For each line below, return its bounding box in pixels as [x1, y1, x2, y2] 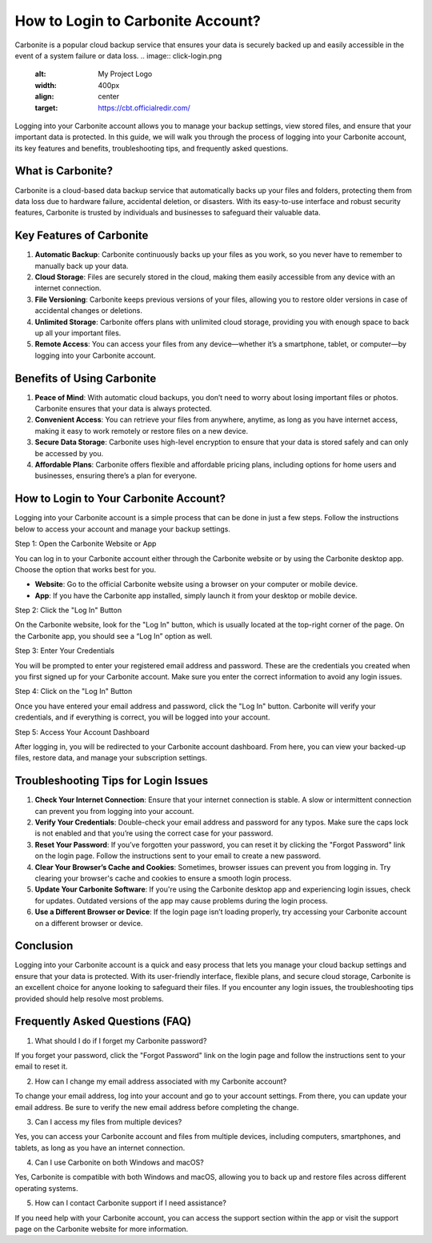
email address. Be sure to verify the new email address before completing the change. [14, 1102, 299, 1112]
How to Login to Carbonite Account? [14, 12, 262, 30]
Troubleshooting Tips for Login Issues [14, 774, 209, 788]
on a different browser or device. [34, 918, 143, 928]
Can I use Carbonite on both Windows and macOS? [34, 1157, 204, 1168]
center [98, 92, 120, 102]
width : [34, 80, 58, 90]
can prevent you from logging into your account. [34, 806, 194, 816]
